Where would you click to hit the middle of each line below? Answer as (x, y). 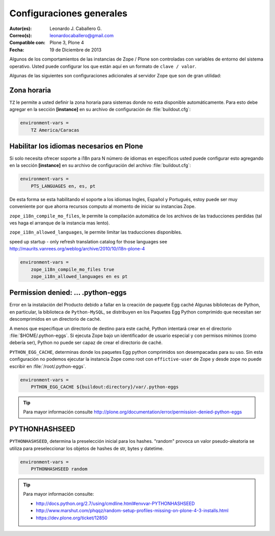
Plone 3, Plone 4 (67, 43)
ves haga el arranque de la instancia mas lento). (60, 223)
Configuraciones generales (68, 13)
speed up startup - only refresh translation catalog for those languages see (88, 241)
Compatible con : (28, 43)
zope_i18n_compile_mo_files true (73, 269)
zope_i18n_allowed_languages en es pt (79, 276)
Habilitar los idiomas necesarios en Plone (76, 146)
